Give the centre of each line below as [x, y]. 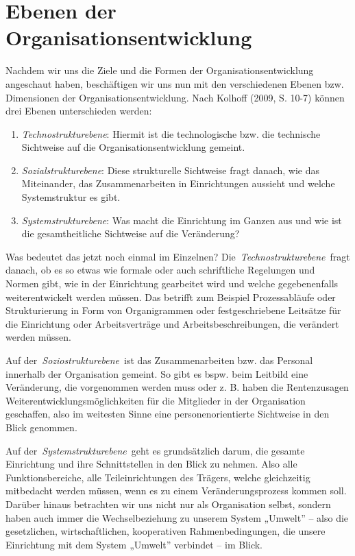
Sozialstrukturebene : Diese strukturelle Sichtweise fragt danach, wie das [171, 170]
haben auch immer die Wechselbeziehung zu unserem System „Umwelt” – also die [177, 517]
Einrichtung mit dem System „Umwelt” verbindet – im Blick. [134, 544]
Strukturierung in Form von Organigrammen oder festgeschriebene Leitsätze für [173, 310]
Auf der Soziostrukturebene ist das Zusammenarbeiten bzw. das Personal [159, 360]
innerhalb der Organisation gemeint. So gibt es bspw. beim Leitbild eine [157, 373]
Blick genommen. [41, 427]
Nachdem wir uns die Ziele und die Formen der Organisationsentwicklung [160, 70]
